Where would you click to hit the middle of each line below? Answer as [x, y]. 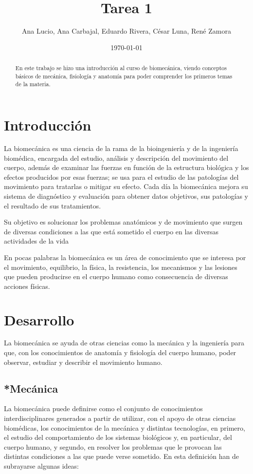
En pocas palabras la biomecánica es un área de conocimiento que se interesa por [125, 257]
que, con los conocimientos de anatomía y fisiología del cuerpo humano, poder [120, 352]
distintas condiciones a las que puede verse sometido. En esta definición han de [121, 456]
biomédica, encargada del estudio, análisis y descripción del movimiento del [116, 158]
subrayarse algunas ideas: [41, 466]
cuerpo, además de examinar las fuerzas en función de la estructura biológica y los [126, 167]
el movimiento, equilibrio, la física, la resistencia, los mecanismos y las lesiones [121, 267]
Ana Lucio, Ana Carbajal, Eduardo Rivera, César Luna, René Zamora [126, 31]
